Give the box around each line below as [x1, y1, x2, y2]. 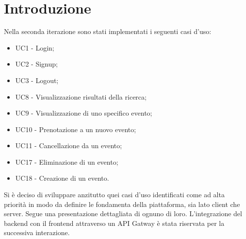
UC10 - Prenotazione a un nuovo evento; [15, 124, 136, 134]
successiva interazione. [4, 227, 70, 238]
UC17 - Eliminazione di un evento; [15, 156, 118, 167]
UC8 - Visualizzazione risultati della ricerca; [15, 91, 147, 102]
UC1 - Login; [15, 42, 54, 52]
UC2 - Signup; [15, 59, 58, 69]
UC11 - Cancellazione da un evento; [15, 140, 122, 151]
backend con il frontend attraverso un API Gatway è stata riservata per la [4, 218, 225, 228]
